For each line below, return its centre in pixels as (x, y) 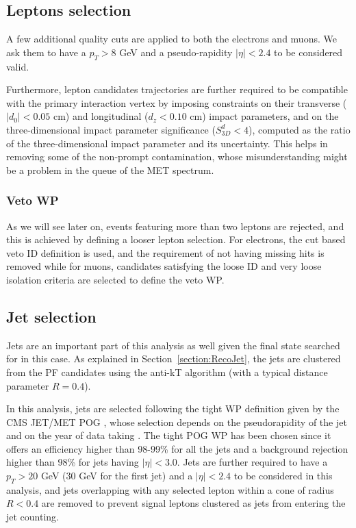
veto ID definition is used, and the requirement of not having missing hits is (165, 252)
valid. (18, 66)
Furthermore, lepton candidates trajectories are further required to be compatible (177, 89)
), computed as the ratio (300, 129)
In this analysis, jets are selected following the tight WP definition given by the (173, 408)
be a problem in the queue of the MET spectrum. (110, 169)
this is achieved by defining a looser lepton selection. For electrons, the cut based (176, 239)
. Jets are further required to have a (252, 462)
